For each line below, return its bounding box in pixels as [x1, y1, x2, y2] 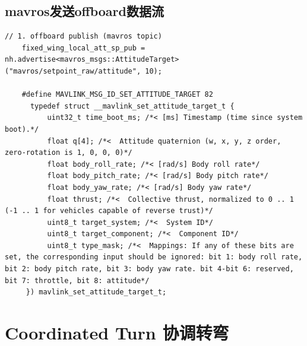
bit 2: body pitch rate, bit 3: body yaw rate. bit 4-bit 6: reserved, [5, 265, 294, 274]
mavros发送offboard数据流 [5, 2, 164, 20]
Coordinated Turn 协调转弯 [5, 320, 229, 345]
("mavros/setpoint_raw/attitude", [5, 66, 141, 75]
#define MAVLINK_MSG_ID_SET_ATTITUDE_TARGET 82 [21, 90, 213, 99]
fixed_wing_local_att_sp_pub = [21, 43, 145, 52]
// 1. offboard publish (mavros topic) [5, 32, 162, 41]
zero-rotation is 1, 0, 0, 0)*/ [5, 148, 132, 157]
